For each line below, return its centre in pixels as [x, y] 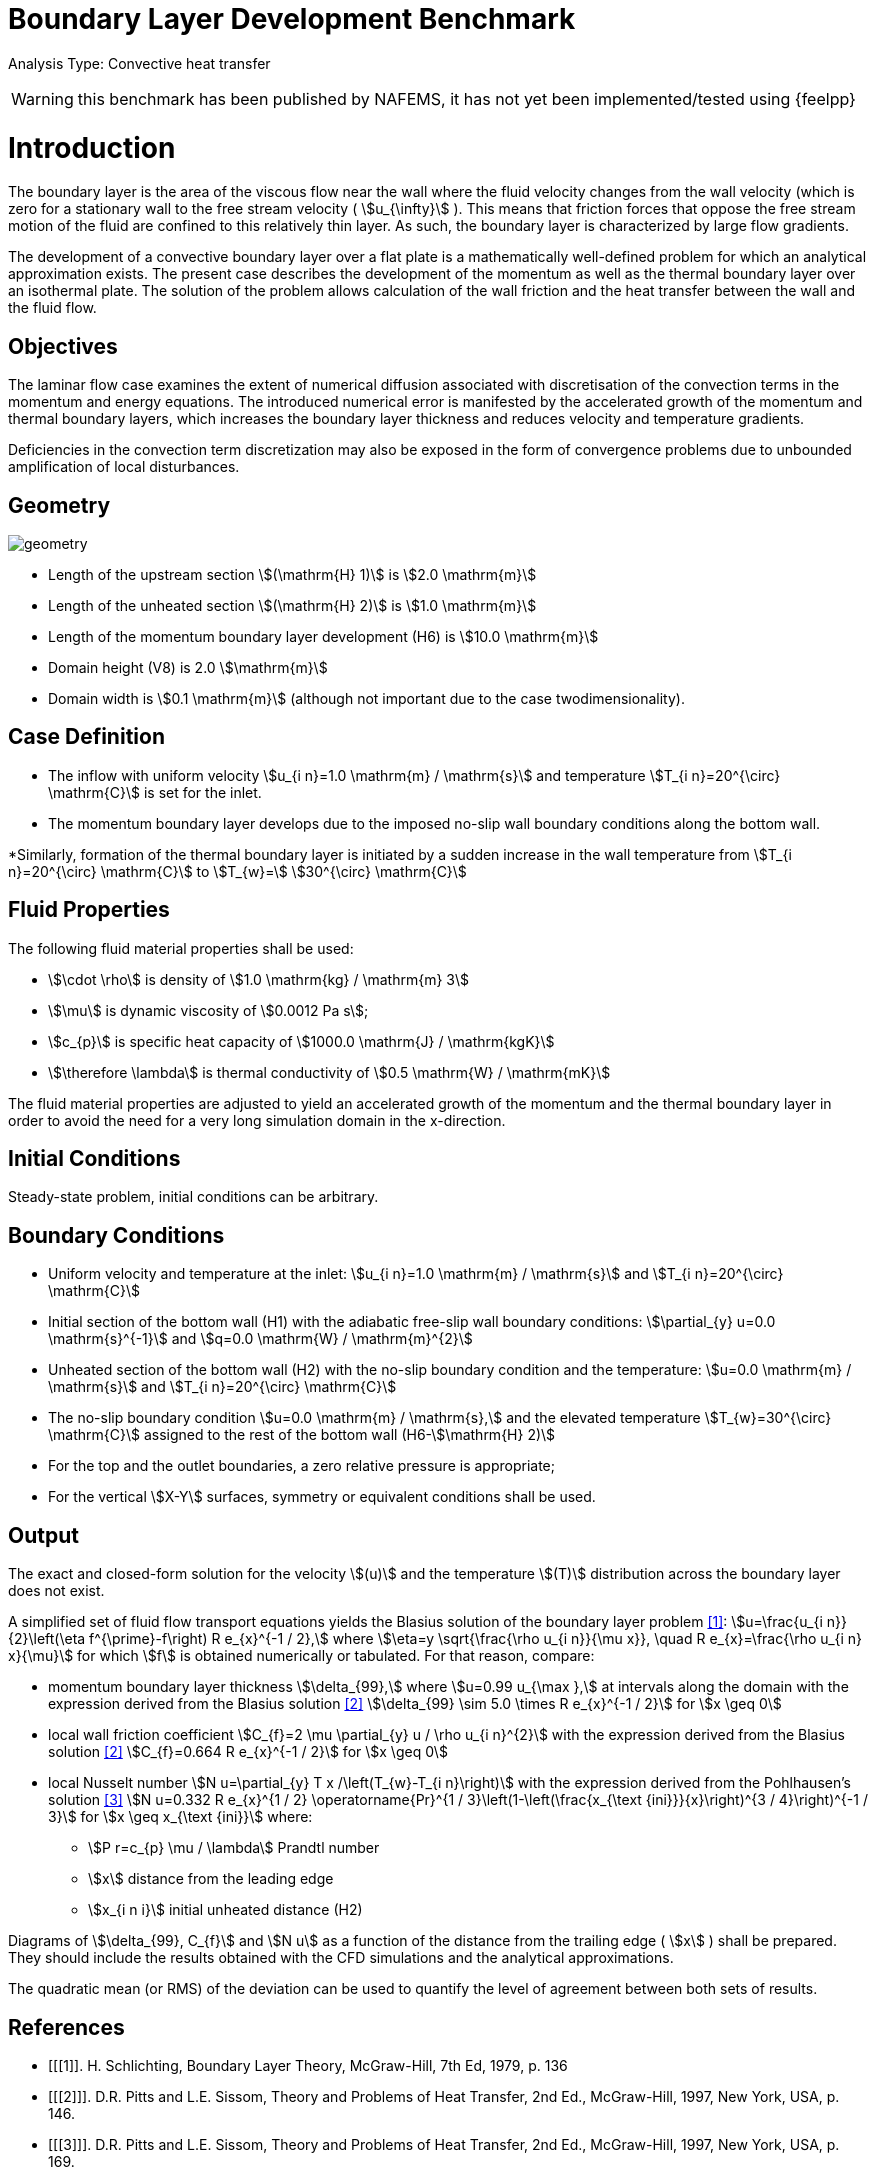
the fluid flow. [52, 308]
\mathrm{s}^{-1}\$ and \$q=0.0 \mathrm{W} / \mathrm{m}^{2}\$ [260, 1339]
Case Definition [86, 737]
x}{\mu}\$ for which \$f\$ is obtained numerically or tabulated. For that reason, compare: [301, 1656]
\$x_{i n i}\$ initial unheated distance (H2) [225, 1910]
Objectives [63, 346]
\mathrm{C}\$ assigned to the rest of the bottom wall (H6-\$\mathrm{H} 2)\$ [302, 1435]
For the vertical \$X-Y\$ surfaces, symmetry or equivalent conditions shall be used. [322, 1497]
